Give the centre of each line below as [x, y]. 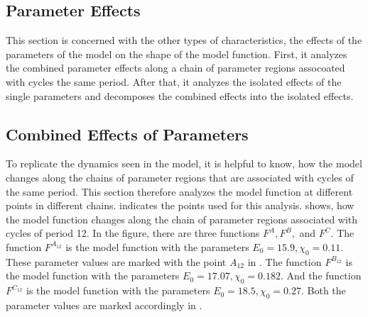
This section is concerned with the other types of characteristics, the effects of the [184, 40]
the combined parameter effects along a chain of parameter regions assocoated [175, 68]
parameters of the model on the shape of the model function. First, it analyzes [177, 54]
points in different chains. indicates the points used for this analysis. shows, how [180, 205]
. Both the [323, 290]
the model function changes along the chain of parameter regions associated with [182, 219]
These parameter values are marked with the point [116, 261]
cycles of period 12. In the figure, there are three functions [133, 233]
